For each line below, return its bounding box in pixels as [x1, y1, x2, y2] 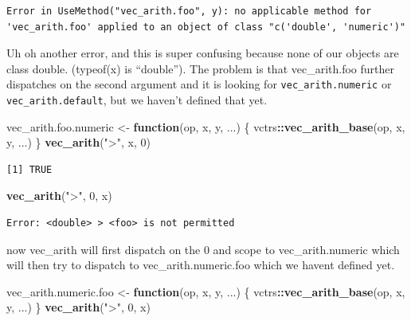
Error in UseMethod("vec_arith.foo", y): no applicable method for [6, 6, 372, 17]
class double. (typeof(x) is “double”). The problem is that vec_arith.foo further [6, 60, 395, 76]
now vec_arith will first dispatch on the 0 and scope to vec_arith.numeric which [6, 241, 400, 257]
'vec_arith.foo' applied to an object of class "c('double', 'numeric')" [6, 21, 406, 33]
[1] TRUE [6, 163, 53, 175]
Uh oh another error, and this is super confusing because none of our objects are [6, 45, 399, 61]
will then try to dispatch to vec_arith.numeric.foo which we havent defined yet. [6, 256, 395, 273]
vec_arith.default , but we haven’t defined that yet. [6, 92, 268, 108]
